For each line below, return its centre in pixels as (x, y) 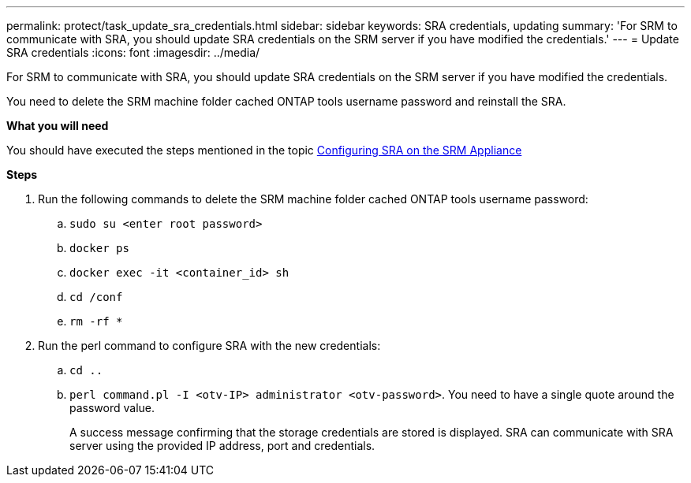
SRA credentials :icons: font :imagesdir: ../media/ (133, 52)
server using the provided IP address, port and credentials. (222, 446)
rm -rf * (96, 321)
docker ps (99, 248)
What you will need (58, 126)
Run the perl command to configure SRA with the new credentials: (209, 346)
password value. (112, 408)
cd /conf (96, 297)
